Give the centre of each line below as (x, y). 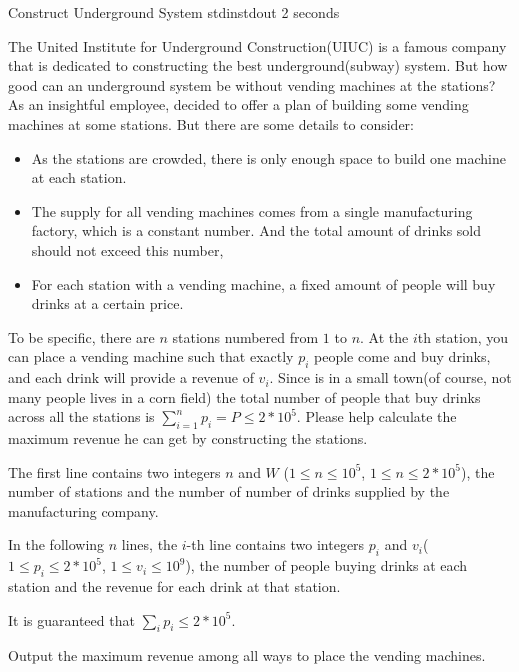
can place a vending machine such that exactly (151, 356)
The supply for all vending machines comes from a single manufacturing (252, 210)
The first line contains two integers (114, 471)
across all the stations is (81, 416)
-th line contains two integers (275, 544)
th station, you (463, 336)
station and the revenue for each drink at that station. (174, 586)
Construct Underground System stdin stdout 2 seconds (174, 12)
